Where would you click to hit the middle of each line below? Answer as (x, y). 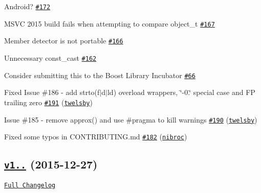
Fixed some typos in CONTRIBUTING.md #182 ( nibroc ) (96, 137)
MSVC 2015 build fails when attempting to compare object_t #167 (110, 23)
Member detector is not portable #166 (64, 41)
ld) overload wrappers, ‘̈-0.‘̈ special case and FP (181, 92)
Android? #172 (27, 6)
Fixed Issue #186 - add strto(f (52, 92)
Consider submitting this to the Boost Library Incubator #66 (100, 75)
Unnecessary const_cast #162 (50, 57)
